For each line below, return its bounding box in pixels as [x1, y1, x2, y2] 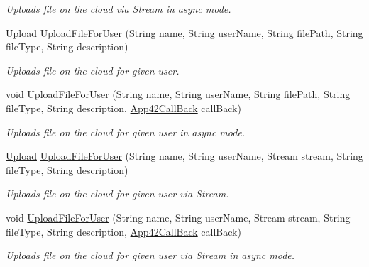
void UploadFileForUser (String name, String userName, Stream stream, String [6, 209, 351, 224]
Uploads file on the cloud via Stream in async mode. [6, 1, 231, 16]
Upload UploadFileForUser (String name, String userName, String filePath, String [6, 25, 363, 40]
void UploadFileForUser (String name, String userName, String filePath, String [6, 87, 351, 102]
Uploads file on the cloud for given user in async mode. [6, 124, 246, 139]
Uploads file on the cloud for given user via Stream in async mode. [6, 248, 295, 263]
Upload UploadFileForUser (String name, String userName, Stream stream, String [6, 148, 363, 163]
